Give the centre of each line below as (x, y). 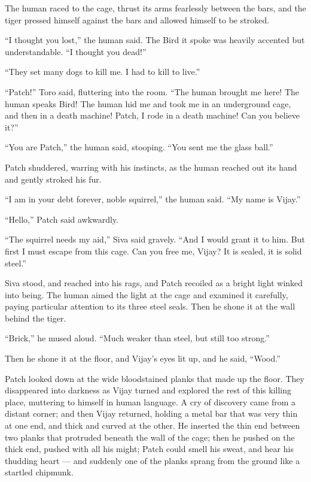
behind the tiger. (36, 318)
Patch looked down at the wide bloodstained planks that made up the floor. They (155, 378)
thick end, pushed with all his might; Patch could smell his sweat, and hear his (149, 449)
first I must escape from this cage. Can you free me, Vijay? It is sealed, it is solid (153, 251)
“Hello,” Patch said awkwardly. (62, 219)
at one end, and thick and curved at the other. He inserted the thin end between (153, 425)
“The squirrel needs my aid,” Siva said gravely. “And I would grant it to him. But (155, 239)
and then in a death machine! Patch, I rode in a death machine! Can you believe (152, 115)
